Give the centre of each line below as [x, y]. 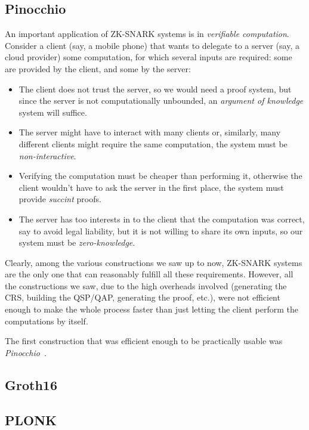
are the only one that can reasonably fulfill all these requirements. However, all [149, 274]
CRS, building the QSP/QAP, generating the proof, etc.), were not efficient [143, 297]
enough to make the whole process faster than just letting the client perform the [152, 309]
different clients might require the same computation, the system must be [153, 143]
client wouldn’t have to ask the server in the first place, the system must [151, 187]
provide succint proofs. [60, 199]
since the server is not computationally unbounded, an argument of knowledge [161, 100]
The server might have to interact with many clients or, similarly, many [150, 132]
